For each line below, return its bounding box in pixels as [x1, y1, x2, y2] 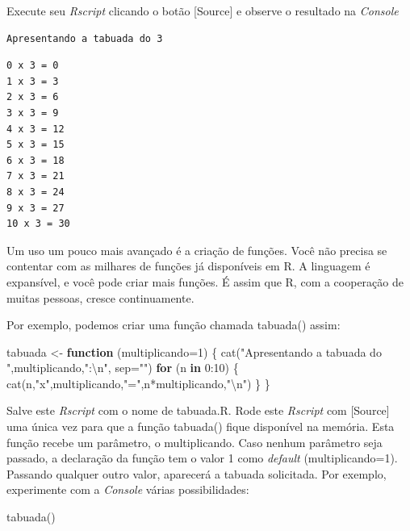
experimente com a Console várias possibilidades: [6, 481, 249, 498]
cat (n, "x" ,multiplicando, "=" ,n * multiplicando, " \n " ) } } [6, 374, 270, 391]
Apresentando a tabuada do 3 [6, 32, 163, 44]
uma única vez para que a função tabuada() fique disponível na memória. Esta [6, 418, 395, 435]
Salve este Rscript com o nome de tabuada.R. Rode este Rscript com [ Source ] [6, 402, 390, 419]
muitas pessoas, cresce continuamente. [6, 289, 195, 306]
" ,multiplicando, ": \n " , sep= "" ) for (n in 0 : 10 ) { [6, 359, 239, 376]
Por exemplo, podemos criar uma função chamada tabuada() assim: [6, 316, 341, 333]
